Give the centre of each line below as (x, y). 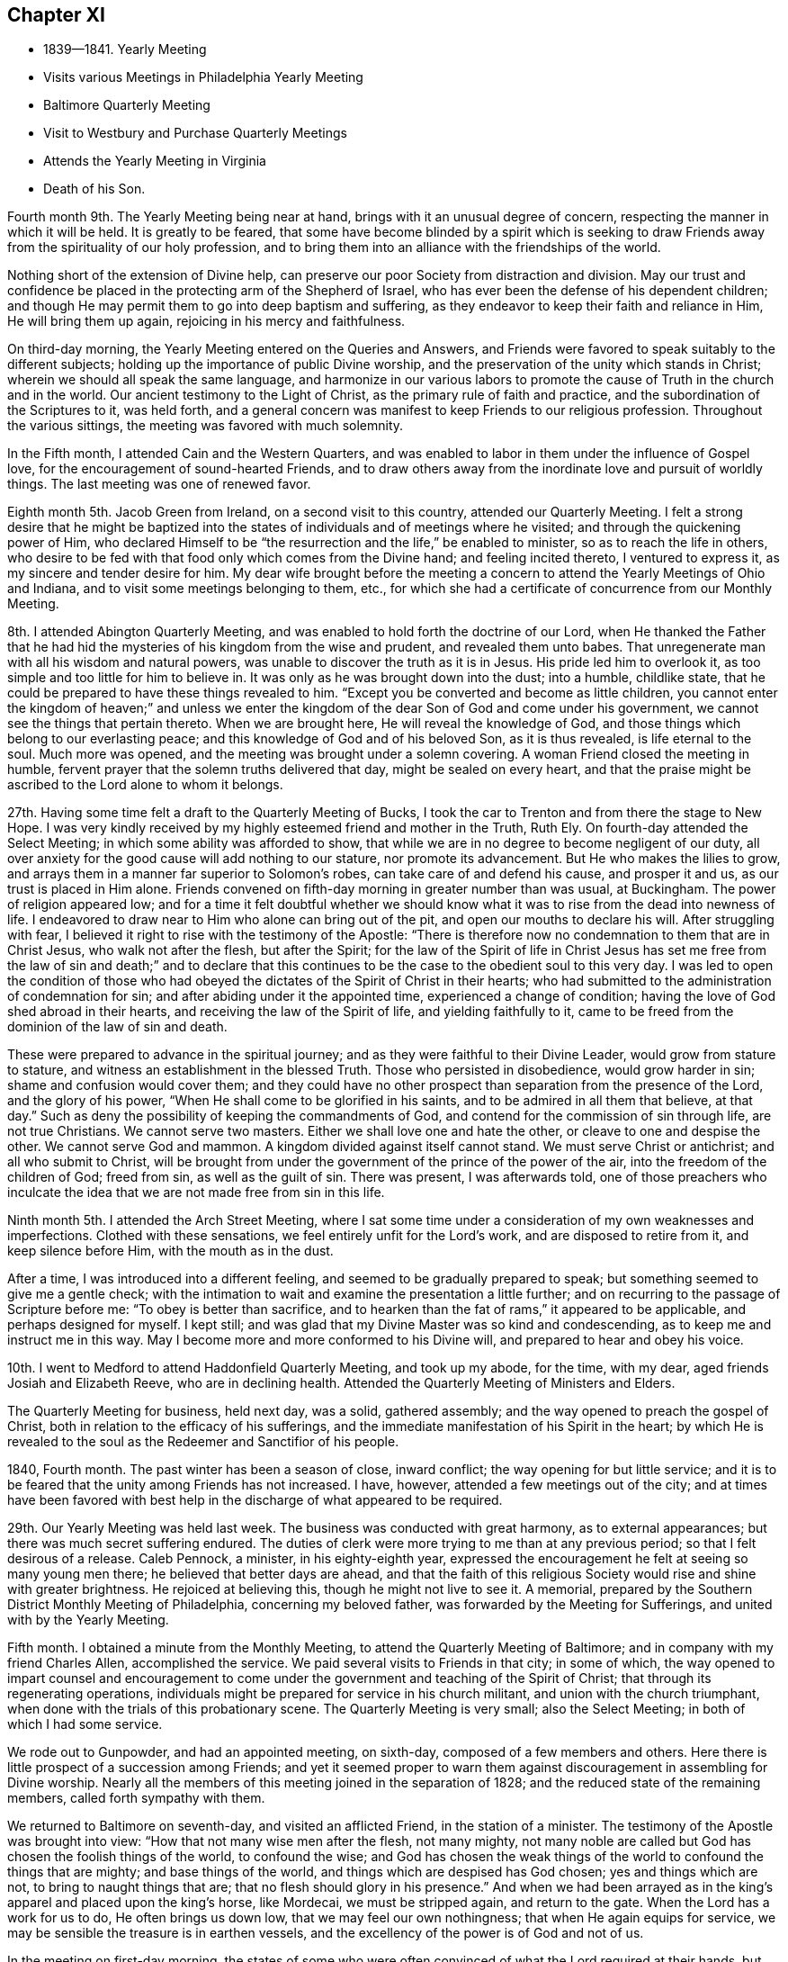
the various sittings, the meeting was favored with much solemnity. (206, 426)
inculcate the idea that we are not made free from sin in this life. (196, 1192)
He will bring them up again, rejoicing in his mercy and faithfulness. (206, 321)
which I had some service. (85, 1724)
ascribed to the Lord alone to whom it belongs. (145, 785)
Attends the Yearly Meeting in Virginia (155, 161)
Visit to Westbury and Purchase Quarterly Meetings (195, 133)
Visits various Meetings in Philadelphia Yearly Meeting (203, 77)
